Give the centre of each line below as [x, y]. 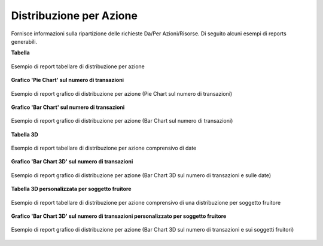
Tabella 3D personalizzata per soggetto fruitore [71, 189]
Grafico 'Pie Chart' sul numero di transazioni [68, 80]
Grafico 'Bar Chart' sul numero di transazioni [68, 107]
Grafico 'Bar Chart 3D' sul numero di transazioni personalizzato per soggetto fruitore [119, 216]
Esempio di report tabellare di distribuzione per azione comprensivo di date [104, 148]
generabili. [24, 41]
